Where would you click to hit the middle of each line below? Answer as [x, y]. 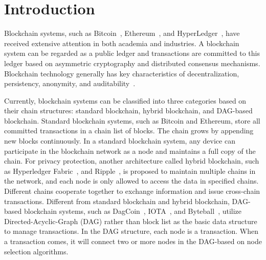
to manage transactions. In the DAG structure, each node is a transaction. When [131, 231]
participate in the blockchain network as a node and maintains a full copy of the [130, 151]
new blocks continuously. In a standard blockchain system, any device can [120, 141]
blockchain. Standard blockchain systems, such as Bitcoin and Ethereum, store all [132, 120]
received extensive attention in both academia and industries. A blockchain [122, 43]
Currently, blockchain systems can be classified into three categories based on [125, 100]
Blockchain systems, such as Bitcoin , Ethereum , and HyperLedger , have [122, 33]
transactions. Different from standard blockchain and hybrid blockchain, [117, 201]
